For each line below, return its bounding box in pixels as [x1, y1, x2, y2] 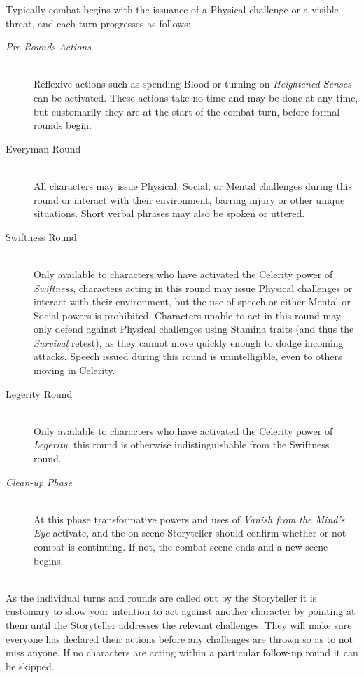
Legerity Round [6, 386, 73, 401]
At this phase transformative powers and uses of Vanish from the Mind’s [34, 511, 345, 526]
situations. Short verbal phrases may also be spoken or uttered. [34, 206, 305, 221]
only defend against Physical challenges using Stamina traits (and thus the [34, 321, 354, 336]
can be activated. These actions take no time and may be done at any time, [34, 90, 358, 104]
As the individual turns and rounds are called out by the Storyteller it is [6, 590, 317, 604]
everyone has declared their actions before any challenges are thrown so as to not [6, 631, 353, 646]
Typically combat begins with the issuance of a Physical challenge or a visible [6, 2, 339, 16]
